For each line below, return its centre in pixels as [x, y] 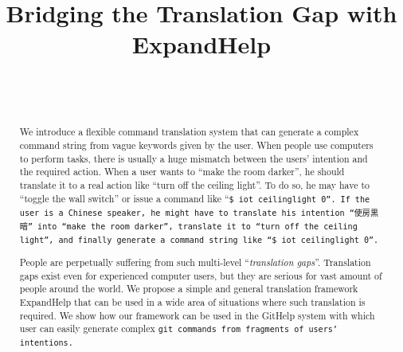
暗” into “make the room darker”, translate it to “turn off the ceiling [188, 226]
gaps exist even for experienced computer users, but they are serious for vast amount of [201, 275]
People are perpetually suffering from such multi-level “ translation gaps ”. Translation [195, 262]
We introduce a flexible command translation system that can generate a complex [189, 132]
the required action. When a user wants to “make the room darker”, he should [182, 172]
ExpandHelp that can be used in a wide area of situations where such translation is [192, 302]
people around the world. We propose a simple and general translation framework [189, 289]
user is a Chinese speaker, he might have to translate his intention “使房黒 [199, 213]
